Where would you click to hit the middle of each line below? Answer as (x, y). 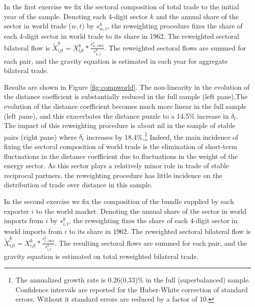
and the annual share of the (197, 16)
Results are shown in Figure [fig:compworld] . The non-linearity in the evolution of (127, 87)
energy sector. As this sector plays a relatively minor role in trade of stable (116, 166)
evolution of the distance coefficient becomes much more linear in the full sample (125, 106)
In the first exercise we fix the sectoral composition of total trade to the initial (122, 6)
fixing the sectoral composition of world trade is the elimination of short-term (121, 146)
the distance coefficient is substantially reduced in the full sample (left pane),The (126, 96)
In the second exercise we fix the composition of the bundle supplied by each (119, 201)
